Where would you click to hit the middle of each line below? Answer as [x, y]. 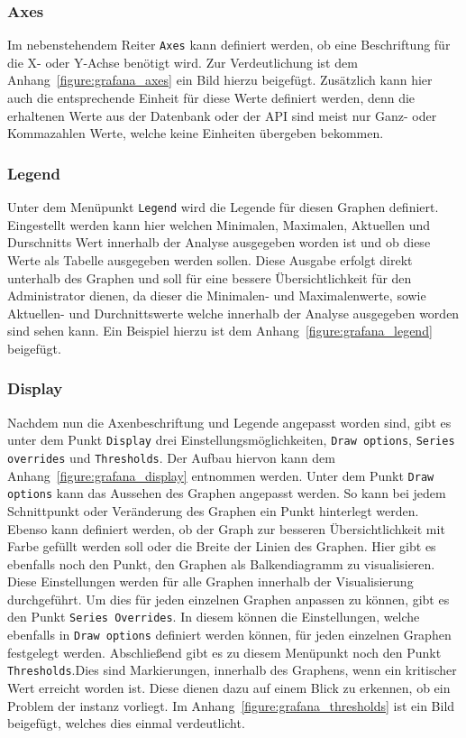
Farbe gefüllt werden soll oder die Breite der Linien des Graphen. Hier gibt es [222, 546]
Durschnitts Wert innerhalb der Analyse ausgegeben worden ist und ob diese [219, 242]
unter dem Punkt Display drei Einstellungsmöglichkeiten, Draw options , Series [231, 440]
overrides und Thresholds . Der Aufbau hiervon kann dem [171, 457]
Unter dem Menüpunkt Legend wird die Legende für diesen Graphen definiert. [223, 207]
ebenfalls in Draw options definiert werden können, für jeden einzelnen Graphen [229, 635]
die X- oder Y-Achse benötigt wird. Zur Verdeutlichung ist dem [183, 62]
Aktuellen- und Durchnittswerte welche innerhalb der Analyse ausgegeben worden [233, 313]
